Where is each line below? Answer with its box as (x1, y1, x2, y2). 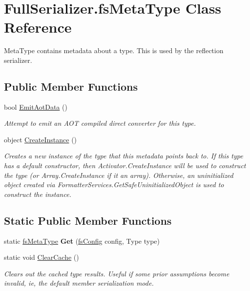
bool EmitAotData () (4, 101, 67, 112)
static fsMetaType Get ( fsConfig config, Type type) (4, 235, 160, 246)
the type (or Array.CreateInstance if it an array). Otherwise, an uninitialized (4, 170, 233, 180)
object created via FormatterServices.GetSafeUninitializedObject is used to (4, 179, 224, 190)
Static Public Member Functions (4, 213, 172, 228)
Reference (4, 17, 72, 37)
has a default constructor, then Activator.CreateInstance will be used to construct (4, 160, 246, 171)
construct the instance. (4, 189, 71, 199)
